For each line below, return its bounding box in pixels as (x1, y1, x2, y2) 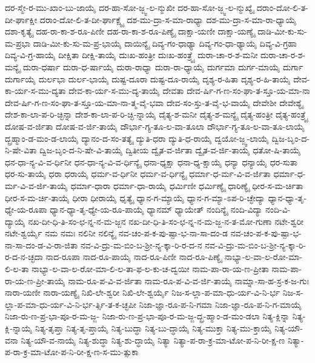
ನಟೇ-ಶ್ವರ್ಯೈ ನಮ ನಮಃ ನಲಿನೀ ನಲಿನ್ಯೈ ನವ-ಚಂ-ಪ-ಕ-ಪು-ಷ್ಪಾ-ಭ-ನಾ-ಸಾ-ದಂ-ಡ (5, 227, 228, 239)
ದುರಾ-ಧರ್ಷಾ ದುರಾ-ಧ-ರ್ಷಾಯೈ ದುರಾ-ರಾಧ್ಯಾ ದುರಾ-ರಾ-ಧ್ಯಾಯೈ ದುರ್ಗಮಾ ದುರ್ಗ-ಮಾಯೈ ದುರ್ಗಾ (23, 60, 303, 73)
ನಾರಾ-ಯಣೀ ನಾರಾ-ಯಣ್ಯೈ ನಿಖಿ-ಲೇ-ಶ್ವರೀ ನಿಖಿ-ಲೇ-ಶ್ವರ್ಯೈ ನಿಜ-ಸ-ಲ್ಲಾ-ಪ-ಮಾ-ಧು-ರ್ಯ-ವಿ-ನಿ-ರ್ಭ (5, 286, 280, 299)
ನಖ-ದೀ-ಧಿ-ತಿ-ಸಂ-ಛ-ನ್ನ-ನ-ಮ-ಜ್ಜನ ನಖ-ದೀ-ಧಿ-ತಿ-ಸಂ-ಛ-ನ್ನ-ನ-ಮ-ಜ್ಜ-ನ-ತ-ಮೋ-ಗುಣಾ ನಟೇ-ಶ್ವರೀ (28, 215, 304, 227)
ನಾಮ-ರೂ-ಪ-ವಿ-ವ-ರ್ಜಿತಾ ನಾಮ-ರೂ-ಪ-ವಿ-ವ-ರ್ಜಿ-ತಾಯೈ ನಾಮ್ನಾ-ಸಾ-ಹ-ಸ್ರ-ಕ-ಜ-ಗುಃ (68, 274, 309, 287)
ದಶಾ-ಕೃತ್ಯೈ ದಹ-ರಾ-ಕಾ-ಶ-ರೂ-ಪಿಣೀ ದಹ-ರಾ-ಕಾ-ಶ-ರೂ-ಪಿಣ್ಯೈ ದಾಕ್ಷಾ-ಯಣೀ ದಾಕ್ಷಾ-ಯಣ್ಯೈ (5, 25, 255, 38)
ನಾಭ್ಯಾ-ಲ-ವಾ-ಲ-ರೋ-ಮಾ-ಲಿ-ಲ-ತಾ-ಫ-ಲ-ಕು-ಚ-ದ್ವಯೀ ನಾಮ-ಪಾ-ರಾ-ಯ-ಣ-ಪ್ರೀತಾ (31, 262, 269, 275)
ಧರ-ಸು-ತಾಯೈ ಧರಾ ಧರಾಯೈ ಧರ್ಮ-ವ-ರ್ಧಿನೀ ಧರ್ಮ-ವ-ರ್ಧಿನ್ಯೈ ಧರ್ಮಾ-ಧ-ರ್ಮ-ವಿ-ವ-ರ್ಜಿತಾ (5, 167, 271, 180)
